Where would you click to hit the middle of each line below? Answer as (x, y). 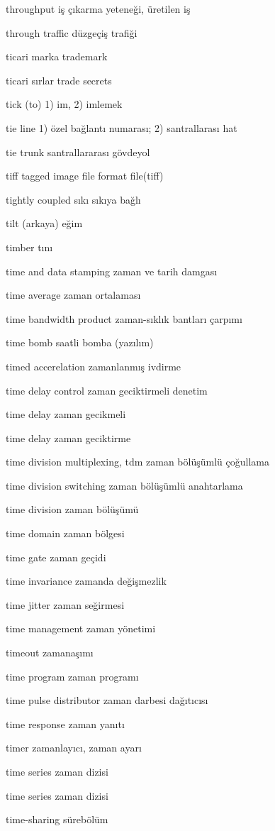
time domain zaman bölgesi (65, 533)
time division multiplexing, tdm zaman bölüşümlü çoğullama (137, 462)
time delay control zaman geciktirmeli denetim (107, 390)
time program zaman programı (72, 676)
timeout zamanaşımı (50, 653)
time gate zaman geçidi (56, 557)
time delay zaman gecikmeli (66, 414)
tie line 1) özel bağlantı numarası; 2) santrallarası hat (122, 127)
